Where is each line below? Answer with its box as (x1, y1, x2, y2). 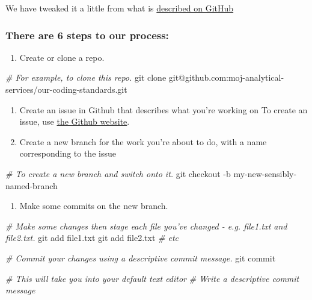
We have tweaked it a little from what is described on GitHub (5, 2, 234, 14)
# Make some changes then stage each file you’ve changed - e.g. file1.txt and (5, 219, 287, 232)
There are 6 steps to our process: (5, 27, 169, 42)
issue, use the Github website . (19, 115, 130, 128)
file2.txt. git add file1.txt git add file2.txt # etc (5, 231, 179, 244)
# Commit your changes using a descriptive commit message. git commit (5, 251, 276, 264)
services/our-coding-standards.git (5, 83, 127, 95)
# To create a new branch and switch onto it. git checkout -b (5, 167, 231, 180)
